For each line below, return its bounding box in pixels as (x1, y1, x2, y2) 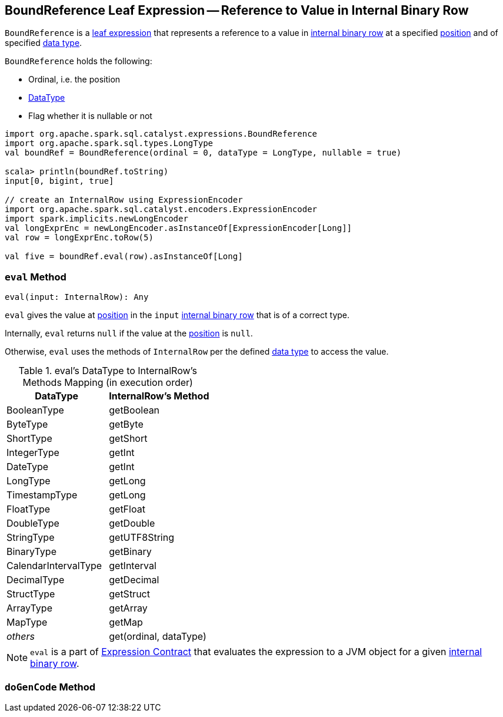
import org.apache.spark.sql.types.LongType (5, 138, 214, 148)
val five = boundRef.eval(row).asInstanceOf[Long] (5, 252, 243, 262)
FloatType (6, 503, 51, 516)
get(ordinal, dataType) (109, 630, 206, 643)
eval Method (5, 270, 66, 283)
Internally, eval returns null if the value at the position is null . (5, 328, 253, 339)
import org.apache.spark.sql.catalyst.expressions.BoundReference (5, 129, 318, 139)
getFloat (109, 503, 145, 516)
